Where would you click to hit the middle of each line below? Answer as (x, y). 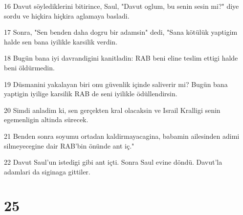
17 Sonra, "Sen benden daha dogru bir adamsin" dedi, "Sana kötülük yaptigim (121, 32)
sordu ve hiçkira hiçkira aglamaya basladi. (67, 15)
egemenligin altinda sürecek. (46, 119)
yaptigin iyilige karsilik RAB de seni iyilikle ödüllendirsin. (91, 94)
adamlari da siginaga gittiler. (47, 171)
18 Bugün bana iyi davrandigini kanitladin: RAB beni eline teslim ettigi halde (121, 58)
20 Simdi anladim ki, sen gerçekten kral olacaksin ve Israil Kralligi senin (112, 110)
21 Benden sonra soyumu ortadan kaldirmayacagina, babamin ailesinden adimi (122, 136)
